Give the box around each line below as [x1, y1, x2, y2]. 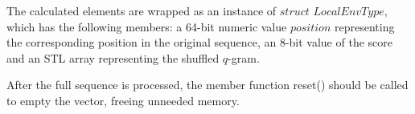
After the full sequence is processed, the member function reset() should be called [6, 76, 409, 93]
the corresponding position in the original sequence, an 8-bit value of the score [6, 34, 392, 51]
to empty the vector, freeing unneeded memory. [6, 92, 240, 108]
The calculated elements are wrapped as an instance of [6, 2, 277, 18]
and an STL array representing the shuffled [6, 49, 220, 66]
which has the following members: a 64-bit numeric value [6, 18, 287, 35]
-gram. [228, 49, 260, 66]
